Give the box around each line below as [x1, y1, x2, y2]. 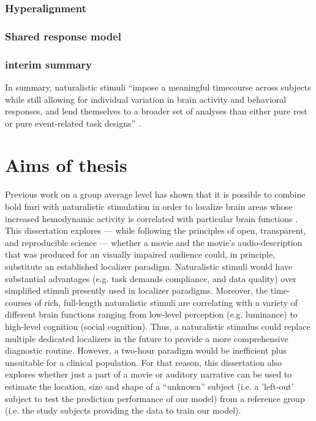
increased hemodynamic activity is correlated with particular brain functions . [5, 212, 298, 225]
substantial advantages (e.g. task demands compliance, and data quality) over [5, 272, 296, 285]
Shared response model [5, 28, 121, 43]
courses [5, 296, 32, 308]
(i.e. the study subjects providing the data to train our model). [5, 404, 241, 417]
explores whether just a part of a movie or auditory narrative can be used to [5, 368, 292, 381]
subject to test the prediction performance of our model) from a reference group [5, 392, 305, 404]
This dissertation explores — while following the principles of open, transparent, [5, 224, 306, 237]
